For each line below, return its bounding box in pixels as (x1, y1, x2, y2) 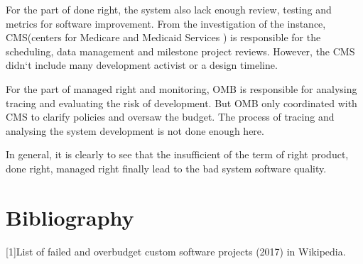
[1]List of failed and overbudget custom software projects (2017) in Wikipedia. (6, 243, 346, 258)
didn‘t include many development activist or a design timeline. (6, 57, 278, 72)
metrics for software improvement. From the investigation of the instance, (6, 16, 326, 31)
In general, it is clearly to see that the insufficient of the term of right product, (6, 147, 349, 162)
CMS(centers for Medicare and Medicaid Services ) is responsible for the (6, 30, 321, 45)
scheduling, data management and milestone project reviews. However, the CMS (6, 43, 355, 58)
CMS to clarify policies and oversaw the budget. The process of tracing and (6, 109, 335, 124)
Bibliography (6, 202, 134, 231)
